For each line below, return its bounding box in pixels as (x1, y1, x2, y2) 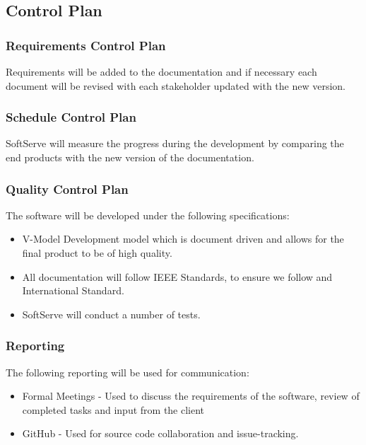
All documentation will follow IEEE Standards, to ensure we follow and (22, 269, 333, 284)
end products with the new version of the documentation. (6, 150, 254, 164)
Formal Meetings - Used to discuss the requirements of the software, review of (22, 388, 360, 403)
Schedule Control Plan (6, 108, 136, 126)
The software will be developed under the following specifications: (6, 207, 290, 222)
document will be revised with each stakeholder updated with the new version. (6, 78, 346, 93)
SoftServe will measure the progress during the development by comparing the (6, 136, 344, 151)
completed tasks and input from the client (22, 402, 205, 417)
